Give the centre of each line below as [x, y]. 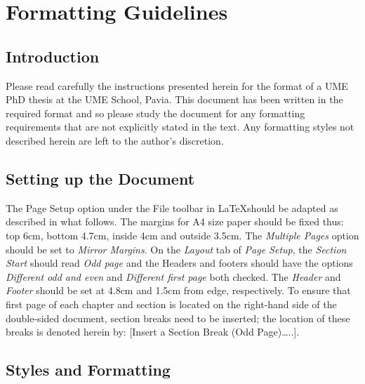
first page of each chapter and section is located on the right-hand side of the [171, 304]
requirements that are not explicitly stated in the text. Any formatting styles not [180, 127]
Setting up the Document [100, 178]
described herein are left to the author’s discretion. [115, 140]
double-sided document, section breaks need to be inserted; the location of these [178, 318]
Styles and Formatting [88, 370]
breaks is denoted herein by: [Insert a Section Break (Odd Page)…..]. [153, 332]
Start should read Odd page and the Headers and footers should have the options [179, 263]
